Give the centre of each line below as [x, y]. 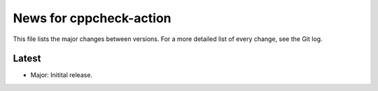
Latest [27, 59]
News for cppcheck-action [92, 18]
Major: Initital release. [62, 75]
